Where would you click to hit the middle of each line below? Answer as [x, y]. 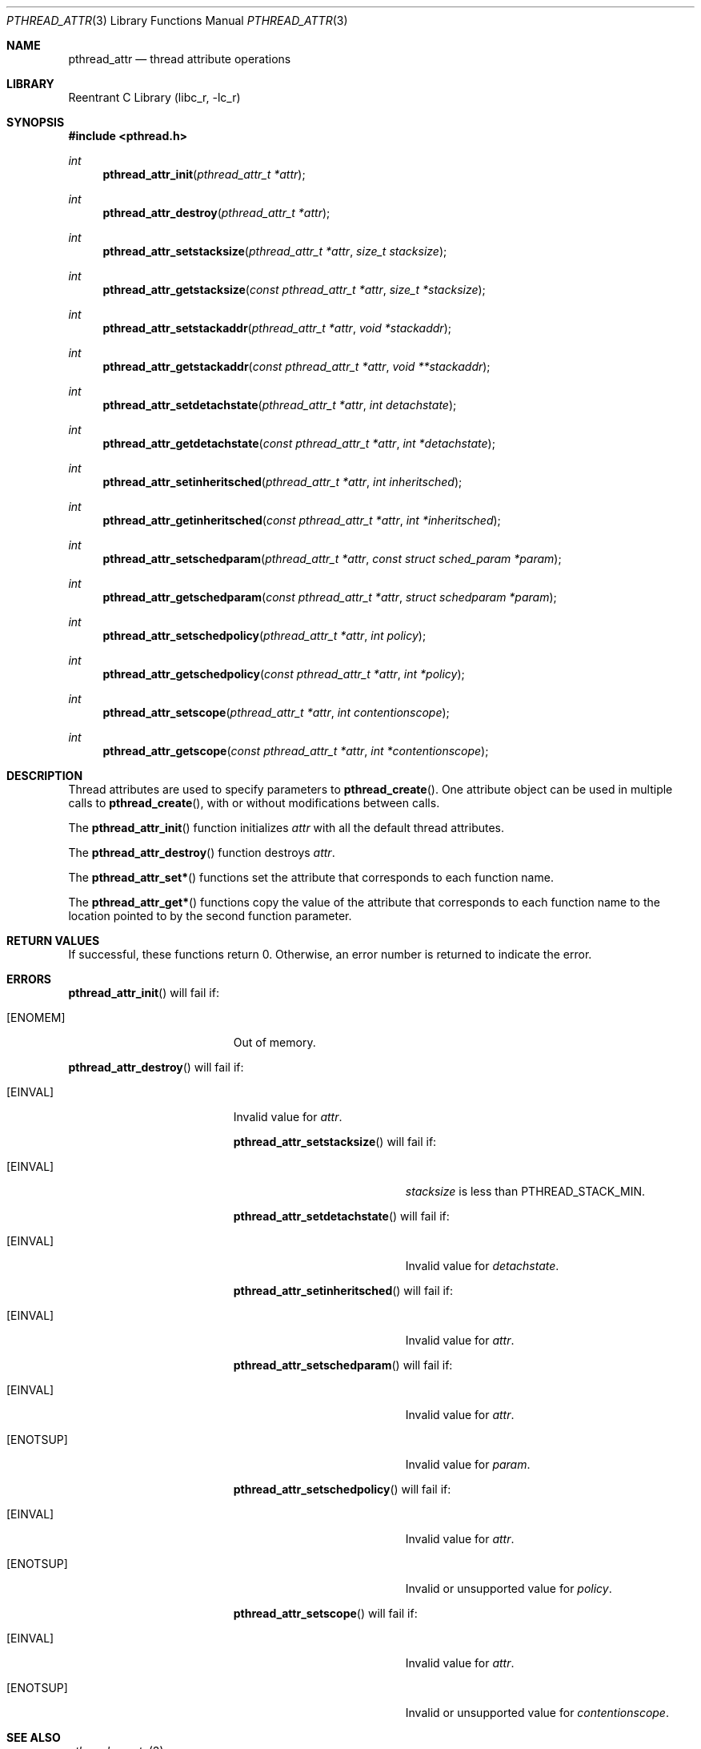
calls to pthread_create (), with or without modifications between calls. [254, 803]
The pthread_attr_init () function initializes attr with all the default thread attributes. [286, 828]
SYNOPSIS [36, 122]
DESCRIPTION [45, 776]
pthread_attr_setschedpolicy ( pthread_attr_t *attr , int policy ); [264, 635]
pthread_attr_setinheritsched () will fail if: [343, 1291]
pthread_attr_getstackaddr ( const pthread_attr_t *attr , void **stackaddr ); [296, 366]
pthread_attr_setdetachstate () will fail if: [341, 1216]
